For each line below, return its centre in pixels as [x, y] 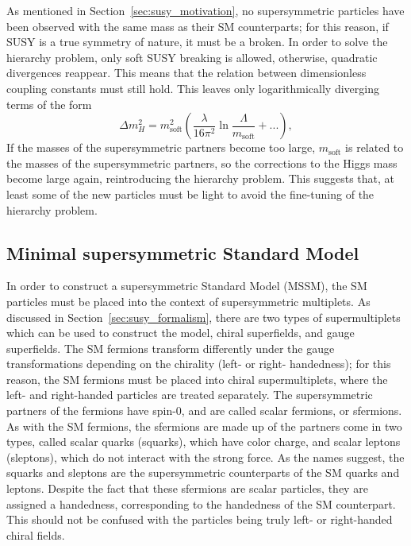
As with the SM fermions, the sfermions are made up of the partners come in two [204, 426]
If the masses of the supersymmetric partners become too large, [161, 147]
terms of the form [49, 104]
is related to [375, 147]
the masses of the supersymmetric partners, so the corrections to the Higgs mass [202, 163]
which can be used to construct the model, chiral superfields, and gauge [181, 333]
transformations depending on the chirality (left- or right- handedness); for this [199, 364]
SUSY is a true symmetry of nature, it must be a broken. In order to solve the [197, 42]
